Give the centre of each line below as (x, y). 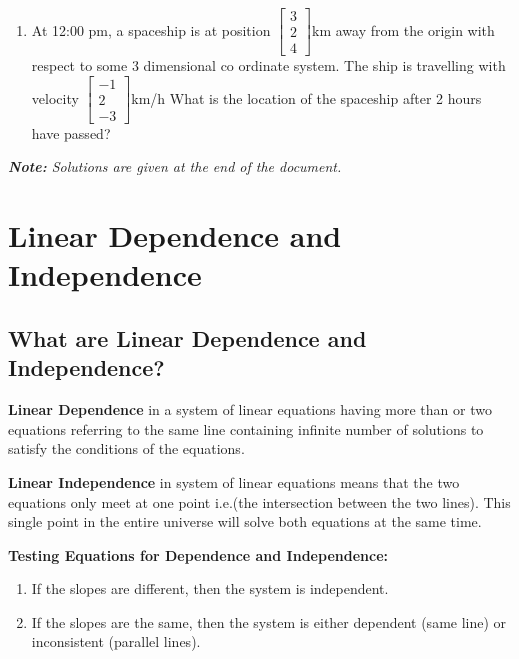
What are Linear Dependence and (187, 337)
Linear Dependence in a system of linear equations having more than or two (250, 409)
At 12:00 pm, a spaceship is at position (151, 29)
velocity (55, 97)
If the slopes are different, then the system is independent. (210, 588)
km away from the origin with (403, 29)
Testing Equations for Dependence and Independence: (198, 554)
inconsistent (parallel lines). (116, 641)
